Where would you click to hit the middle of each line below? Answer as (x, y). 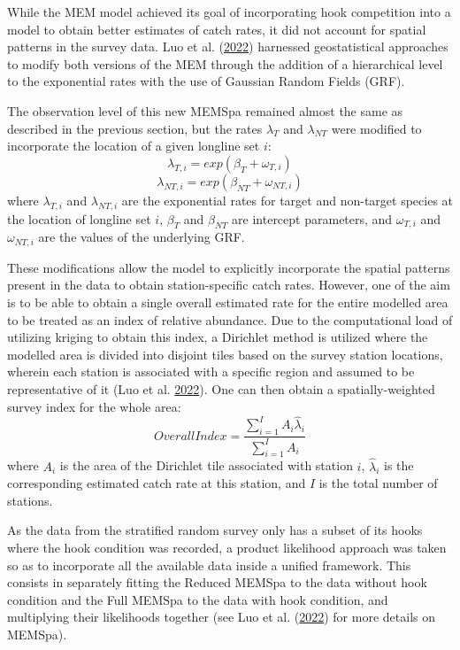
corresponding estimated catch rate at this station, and (157, 483)
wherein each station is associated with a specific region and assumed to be (211, 371)
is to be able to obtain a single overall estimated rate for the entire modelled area (228, 302)
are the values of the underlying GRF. (142, 237)
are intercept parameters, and (312, 218)
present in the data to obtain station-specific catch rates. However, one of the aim (229, 285)
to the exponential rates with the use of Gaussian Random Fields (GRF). (206, 81)
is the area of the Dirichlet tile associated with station (206, 465)
